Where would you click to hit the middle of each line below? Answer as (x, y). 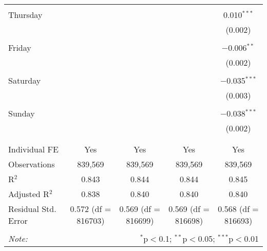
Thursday (25, 15)
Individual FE (33, 149)
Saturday (25, 80)
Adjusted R (29, 194)
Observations (32, 164)
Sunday (22, 113)
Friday (20, 47)
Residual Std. (32, 209)
